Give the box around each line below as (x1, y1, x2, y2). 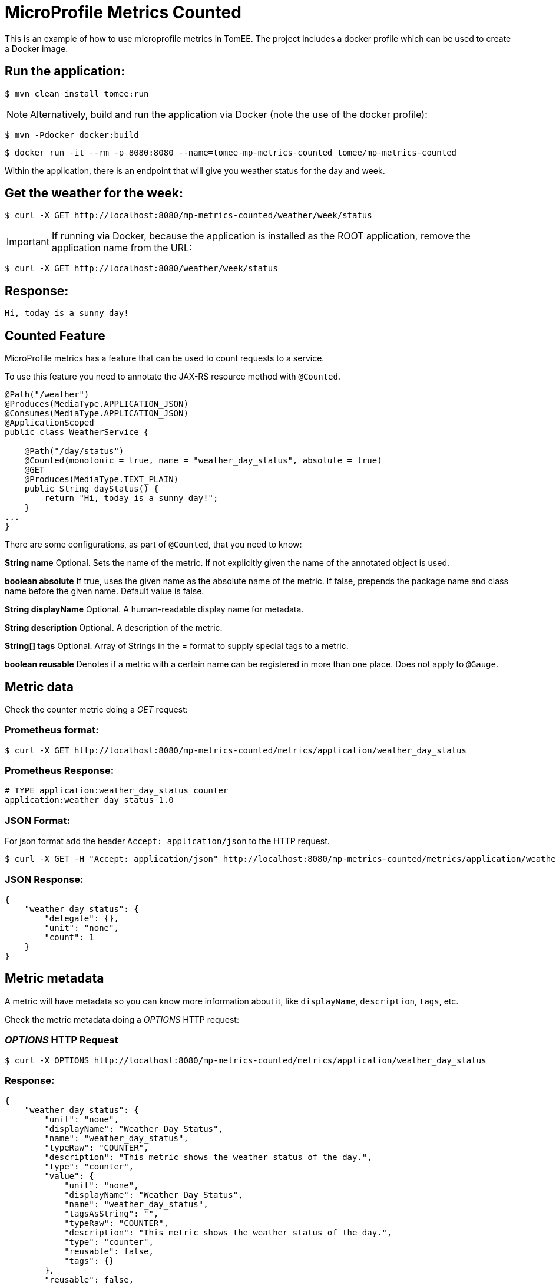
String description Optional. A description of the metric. (5, 622, 223, 633)
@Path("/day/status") (24, 446, 124, 456)
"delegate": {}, (44, 913, 119, 923)
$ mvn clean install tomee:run (5, 88, 149, 98)
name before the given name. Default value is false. (5, 586, 204, 597)
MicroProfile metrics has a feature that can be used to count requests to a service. (5, 353, 325, 364)
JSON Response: (5, 873, 84, 885)
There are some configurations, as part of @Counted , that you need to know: (5, 539, 302, 550)
